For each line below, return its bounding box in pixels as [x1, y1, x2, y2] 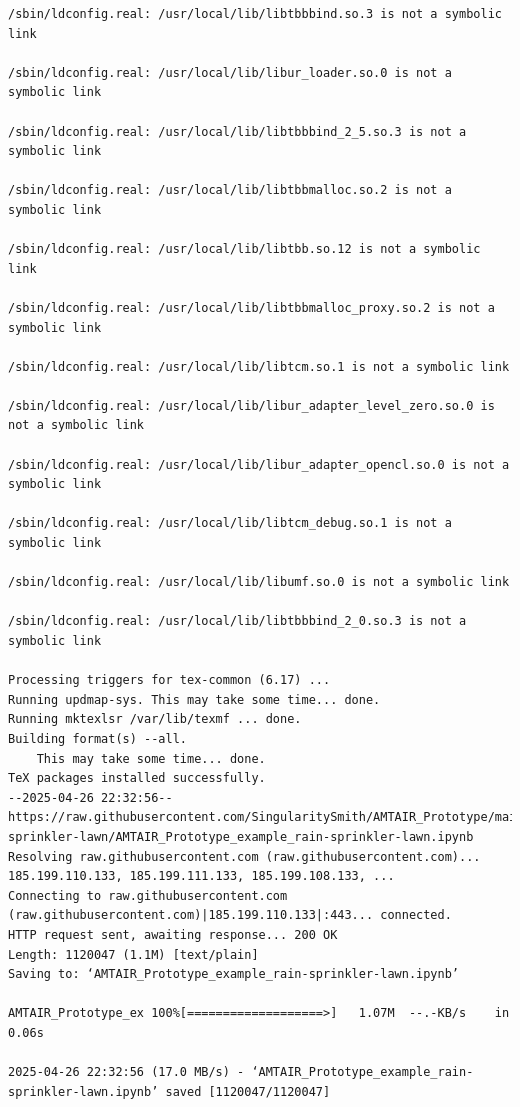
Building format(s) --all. [8, 731, 187, 746]
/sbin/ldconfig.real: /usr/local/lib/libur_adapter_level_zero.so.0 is [8, 398, 495, 413]
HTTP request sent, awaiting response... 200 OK [8, 927, 338, 942]
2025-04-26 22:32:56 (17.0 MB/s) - [8, 1065, 245, 1080]
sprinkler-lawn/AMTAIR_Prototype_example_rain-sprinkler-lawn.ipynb [8, 829, 474, 844]
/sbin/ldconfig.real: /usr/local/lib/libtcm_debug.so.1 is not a [8, 516, 452, 531]
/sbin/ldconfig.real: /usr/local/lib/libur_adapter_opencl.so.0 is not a [8, 457, 510, 472]
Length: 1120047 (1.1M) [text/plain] [8, 947, 259, 962]
